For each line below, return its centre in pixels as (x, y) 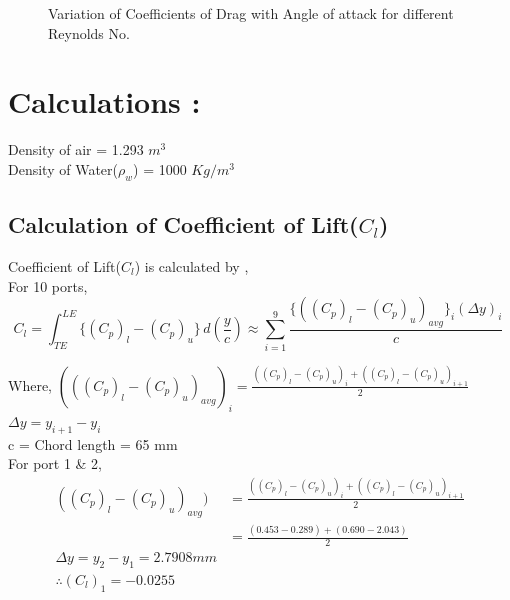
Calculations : (104, 101)
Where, (30, 384)
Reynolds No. (89, 32)
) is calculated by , (191, 265)
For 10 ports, (48, 285)
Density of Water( (63, 168)
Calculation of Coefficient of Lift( (183, 224)
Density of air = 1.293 (76, 149)
